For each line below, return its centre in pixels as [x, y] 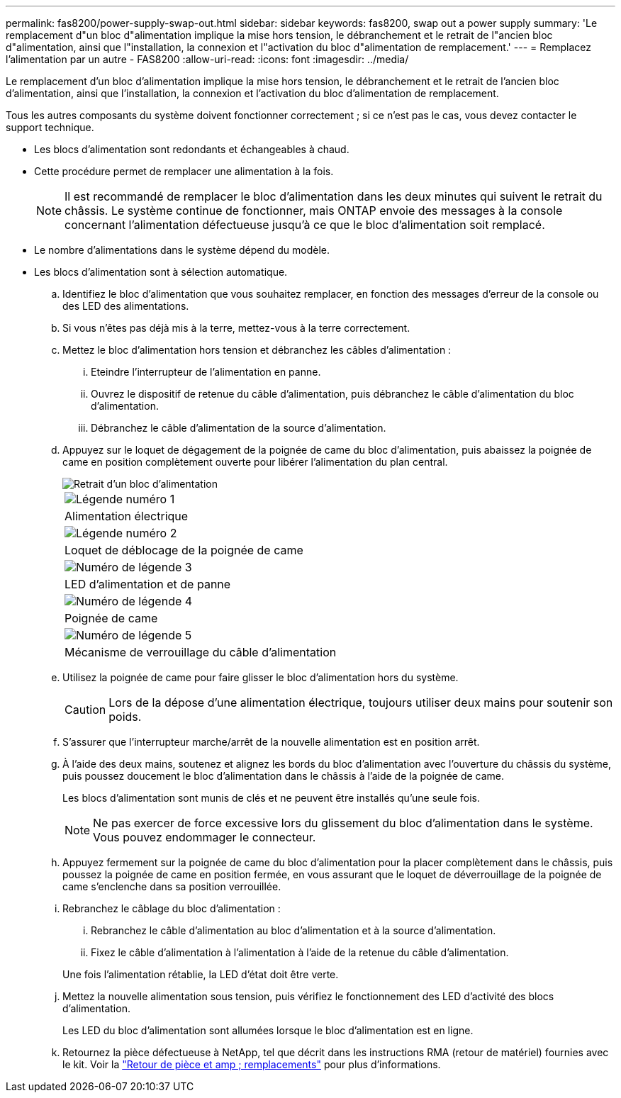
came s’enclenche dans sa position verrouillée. [172, 886]
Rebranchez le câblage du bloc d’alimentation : [172, 908]
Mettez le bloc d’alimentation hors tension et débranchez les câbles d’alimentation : [257, 350]
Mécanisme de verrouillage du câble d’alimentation [201, 652]
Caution [85, 710]
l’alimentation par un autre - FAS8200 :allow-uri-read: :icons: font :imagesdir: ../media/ [207, 59]
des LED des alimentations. [126, 306]
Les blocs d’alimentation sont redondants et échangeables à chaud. [192, 149]
